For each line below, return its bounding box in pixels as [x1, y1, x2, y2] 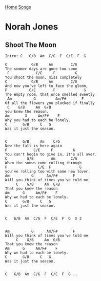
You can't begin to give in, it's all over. [5, 152, 97, 157]
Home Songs [5, 4, 31, 10]
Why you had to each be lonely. [5, 118, 71, 123]
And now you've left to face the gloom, [5, 84, 89, 88]
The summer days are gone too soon [5, 66, 78, 71]
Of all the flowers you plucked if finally [5, 101, 95, 106]
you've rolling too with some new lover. [5, 169, 91, 174]
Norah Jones [5, 22, 59, 32]
